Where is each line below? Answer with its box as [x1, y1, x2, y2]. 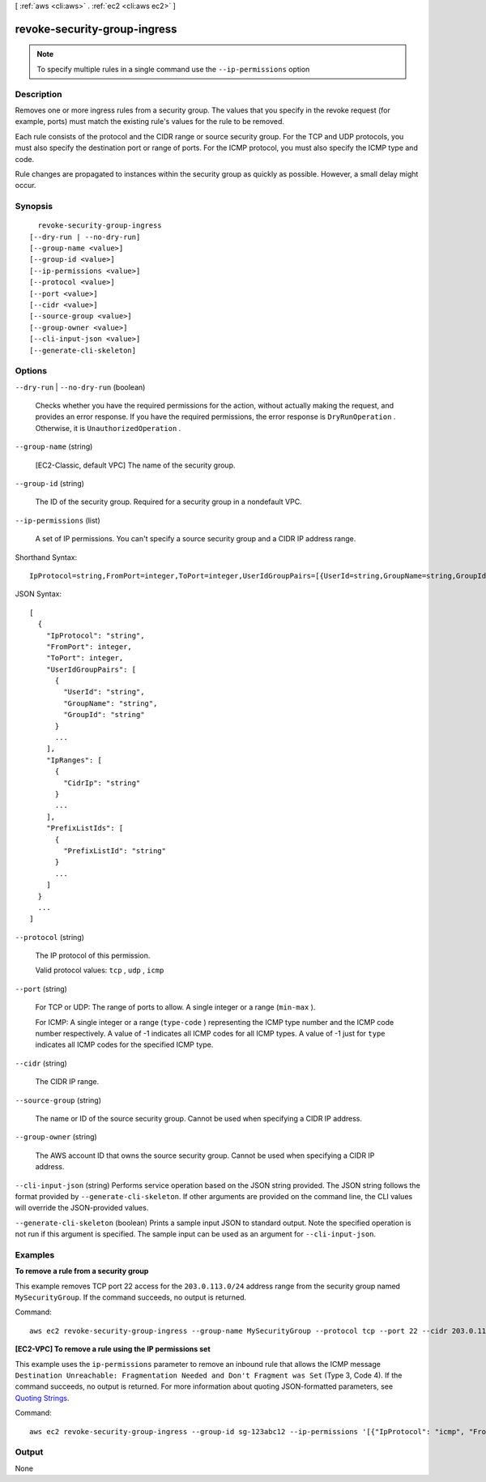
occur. [15, 181, 36, 190]
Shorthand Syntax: [15, 552, 77, 562]
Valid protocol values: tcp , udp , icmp [35, 965, 164, 976]
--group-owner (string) [15, 1132, 97, 1142]
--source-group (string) [15, 1095, 101, 1105]
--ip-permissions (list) [15, 515, 100, 525]
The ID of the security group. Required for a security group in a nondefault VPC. [35, 497, 303, 506]
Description [15, 88, 62, 100]
